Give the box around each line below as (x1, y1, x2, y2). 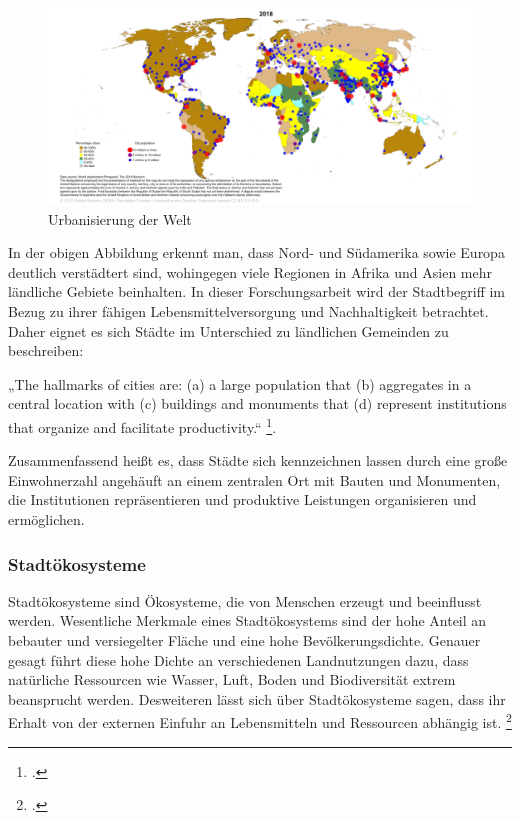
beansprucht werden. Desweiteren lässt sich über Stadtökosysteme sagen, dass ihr (8, 688, 506, 709)
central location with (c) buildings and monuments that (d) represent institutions (8, 393, 507, 414)
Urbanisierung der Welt (48, 208, 192, 229)
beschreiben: (8, 340, 84, 361)
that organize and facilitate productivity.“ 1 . (8, 414, 277, 437)
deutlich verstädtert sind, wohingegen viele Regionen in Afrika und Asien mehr (8, 261, 492, 282)
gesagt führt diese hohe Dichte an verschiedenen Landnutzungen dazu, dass (8, 649, 469, 670)
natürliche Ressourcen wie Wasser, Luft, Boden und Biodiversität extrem (8, 669, 456, 690)
